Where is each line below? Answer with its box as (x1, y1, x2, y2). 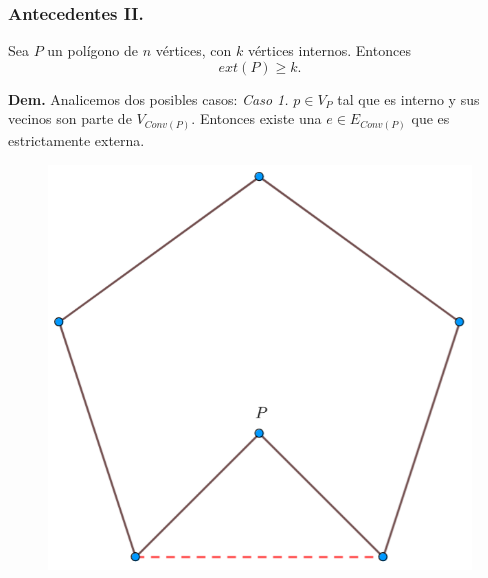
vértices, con (155, 40, 232, 61)
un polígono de (47, 40, 138, 61)
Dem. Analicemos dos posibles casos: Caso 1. (8, 88, 289, 109)
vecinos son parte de (8, 108, 132, 129)
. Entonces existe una (191, 108, 322, 129)
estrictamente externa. (8, 129, 145, 150)
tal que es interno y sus (337, 88, 480, 109)
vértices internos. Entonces (247, 40, 411, 61)
